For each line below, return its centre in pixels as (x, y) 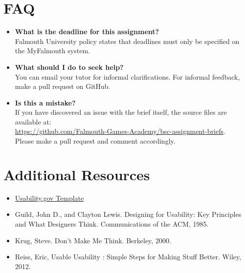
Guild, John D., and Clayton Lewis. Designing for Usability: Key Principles (128, 214)
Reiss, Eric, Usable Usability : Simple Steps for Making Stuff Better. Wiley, (128, 257)
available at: (33, 121)
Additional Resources (77, 174)
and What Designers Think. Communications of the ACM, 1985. (112, 223)
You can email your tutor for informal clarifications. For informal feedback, (127, 76)
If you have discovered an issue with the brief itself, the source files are (121, 112)
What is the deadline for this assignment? (87, 31)
